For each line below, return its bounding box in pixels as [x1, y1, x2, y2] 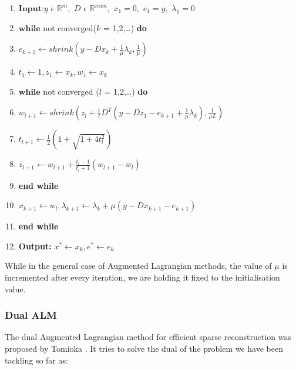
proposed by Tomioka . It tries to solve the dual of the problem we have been [5, 342, 283, 354]
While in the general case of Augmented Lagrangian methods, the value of [5, 259, 272, 272]
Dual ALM [5, 308, 57, 322]
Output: [18, 239, 52, 252]
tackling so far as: [5, 354, 68, 366]
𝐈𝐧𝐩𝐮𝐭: [18, 5, 44, 13]
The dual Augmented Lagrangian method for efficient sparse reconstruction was [5, 331, 291, 343]
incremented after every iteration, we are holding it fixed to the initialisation [5, 271, 280, 283]
